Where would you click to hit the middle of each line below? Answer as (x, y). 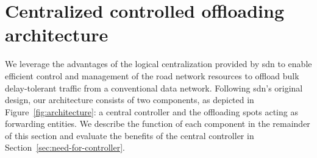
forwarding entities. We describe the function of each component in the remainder (158, 124)
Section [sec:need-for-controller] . (65, 147)
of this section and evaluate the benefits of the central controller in (130, 135)
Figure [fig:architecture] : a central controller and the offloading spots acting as (151, 111)
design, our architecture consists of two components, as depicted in (130, 100)
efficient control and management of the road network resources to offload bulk (152, 75)
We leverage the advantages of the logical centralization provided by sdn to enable (158, 64)
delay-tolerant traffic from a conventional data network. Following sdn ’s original (154, 88)
